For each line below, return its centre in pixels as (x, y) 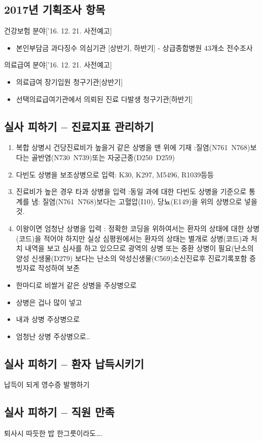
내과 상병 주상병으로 (48, 319)
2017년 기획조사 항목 (55, 9)
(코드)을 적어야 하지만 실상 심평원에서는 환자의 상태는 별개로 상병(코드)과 (132, 238)
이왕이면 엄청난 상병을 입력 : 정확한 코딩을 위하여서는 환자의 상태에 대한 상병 (138, 228)
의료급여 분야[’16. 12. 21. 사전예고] (58, 65)
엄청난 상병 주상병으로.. (53, 336)
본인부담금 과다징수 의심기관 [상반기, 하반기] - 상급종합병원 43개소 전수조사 (134, 47)
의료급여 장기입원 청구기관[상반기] (69, 81)
